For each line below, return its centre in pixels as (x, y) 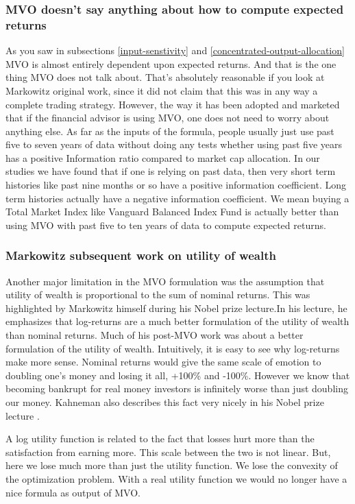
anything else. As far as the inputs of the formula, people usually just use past (170, 131)
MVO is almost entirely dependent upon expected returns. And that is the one (171, 63)
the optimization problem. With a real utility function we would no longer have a (176, 478)
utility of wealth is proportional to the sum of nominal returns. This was (158, 295)
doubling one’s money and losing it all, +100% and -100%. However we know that (178, 375)
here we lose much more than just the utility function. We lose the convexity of (172, 465)
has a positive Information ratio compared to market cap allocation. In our (163, 157)
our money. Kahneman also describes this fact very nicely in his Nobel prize (165, 402)
